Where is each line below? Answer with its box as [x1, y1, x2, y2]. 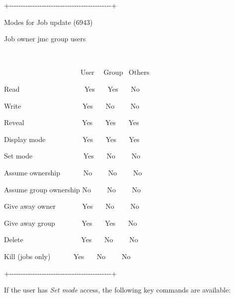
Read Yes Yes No [4, 83, 140, 94]
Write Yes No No [4, 100, 140, 111]
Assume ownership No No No [4, 167, 142, 177]
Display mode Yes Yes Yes [4, 134, 140, 144]
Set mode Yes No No [4, 150, 141, 161]
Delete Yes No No [4, 234, 138, 245]
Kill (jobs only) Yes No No [4, 251, 131, 261]
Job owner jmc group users [4, 33, 86, 44]
